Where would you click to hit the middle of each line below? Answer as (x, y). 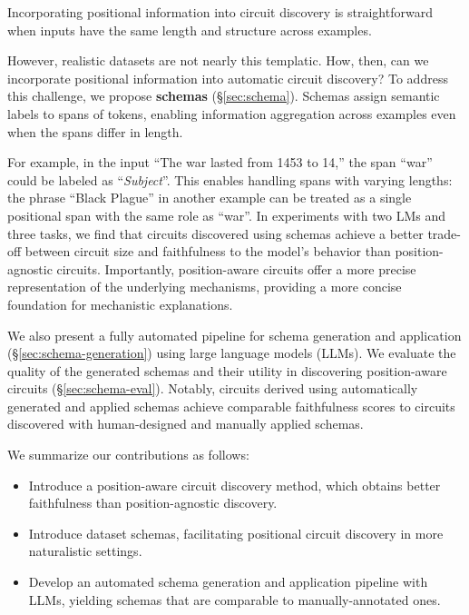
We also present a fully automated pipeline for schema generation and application (234, 335)
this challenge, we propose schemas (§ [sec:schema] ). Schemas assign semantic (224, 96)
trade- (444, 233)
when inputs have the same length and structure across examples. (190, 30)
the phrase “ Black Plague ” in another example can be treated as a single (210, 198)
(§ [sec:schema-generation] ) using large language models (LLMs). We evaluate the (232, 353)
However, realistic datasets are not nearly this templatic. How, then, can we (218, 60)
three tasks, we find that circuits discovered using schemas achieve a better (215, 233)
